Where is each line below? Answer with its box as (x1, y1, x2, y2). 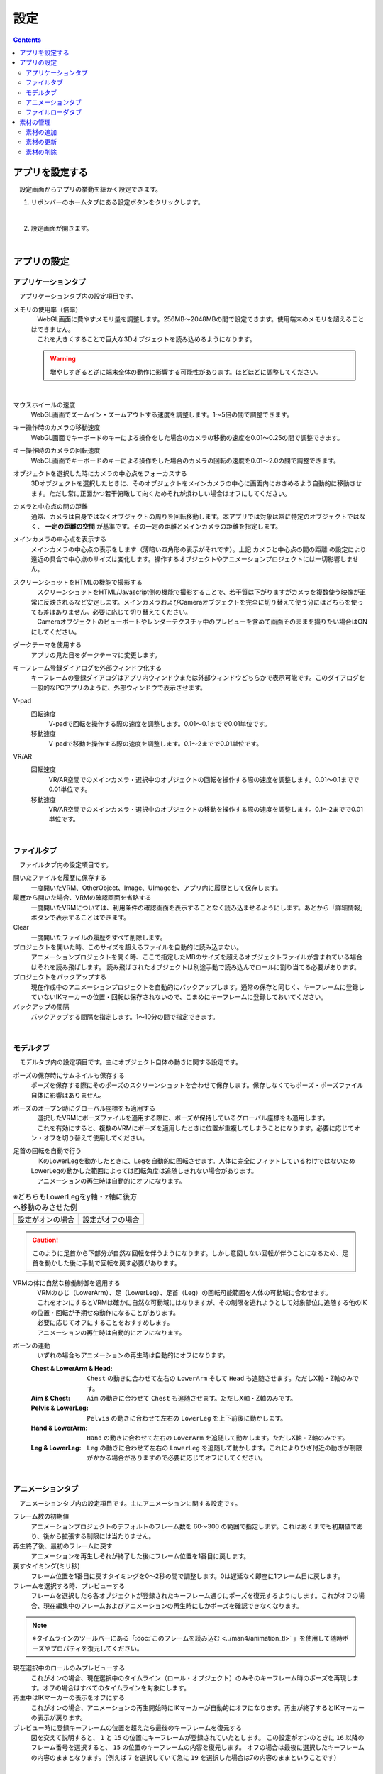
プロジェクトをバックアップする (13, 973, 106, 981)
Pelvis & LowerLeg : (30, 1404, 89, 1412)
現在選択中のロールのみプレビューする (13, 1664, 126, 1673)
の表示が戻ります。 (30, 1714, 87, 1722)
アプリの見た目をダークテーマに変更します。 (30, 650, 161, 659)
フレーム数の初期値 (13, 1512, 70, 1521)
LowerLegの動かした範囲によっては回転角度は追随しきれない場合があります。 (30, 1167, 258, 1175)
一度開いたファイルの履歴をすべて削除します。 (30, 933, 167, 942)
